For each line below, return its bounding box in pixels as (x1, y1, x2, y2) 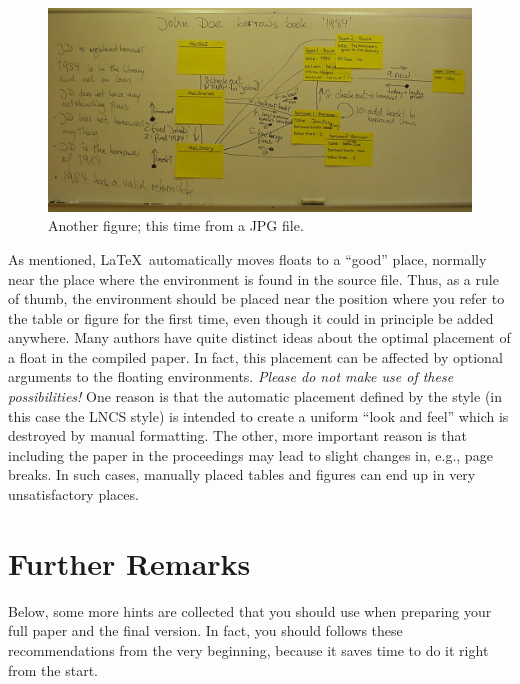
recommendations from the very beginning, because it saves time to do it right (8, 639, 489, 660)
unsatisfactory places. (8, 484, 139, 505)
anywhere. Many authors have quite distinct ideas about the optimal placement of (8, 327, 511, 348)
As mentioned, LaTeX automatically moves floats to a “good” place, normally (8, 248, 487, 269)
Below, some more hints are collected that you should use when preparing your (8, 600, 492, 621)
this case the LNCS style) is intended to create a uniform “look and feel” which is (8, 405, 509, 426)
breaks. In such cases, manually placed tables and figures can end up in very (8, 464, 476, 485)
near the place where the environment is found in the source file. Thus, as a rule (8, 268, 499, 289)
